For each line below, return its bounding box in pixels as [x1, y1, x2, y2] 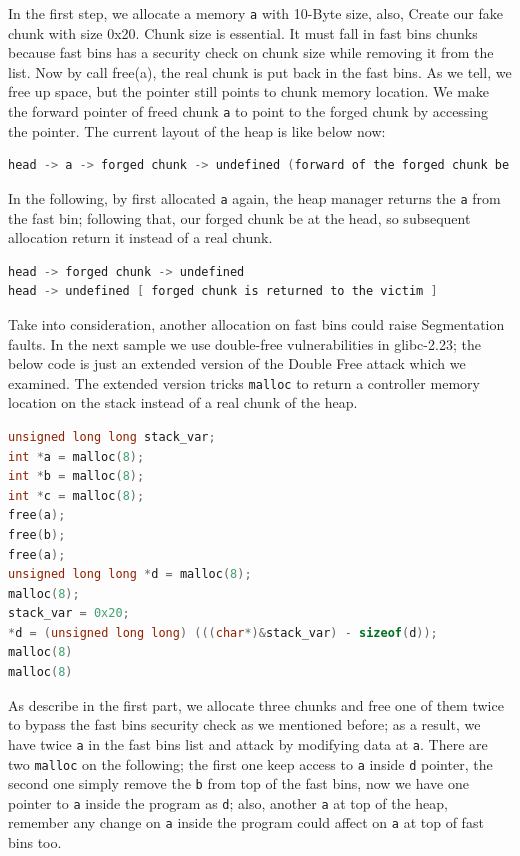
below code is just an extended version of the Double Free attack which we [8, 353, 466, 374]
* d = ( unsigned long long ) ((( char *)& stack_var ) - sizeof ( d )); [8, 625, 438, 640]
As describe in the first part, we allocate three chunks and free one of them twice [8, 694, 504, 715]
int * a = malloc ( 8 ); [8, 449, 145, 464]
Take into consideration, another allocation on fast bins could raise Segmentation [8, 313, 505, 334]
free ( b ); [8, 527, 66, 542]
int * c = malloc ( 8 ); [8, 488, 145, 503]
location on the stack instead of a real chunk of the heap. [8, 392, 358, 413]
